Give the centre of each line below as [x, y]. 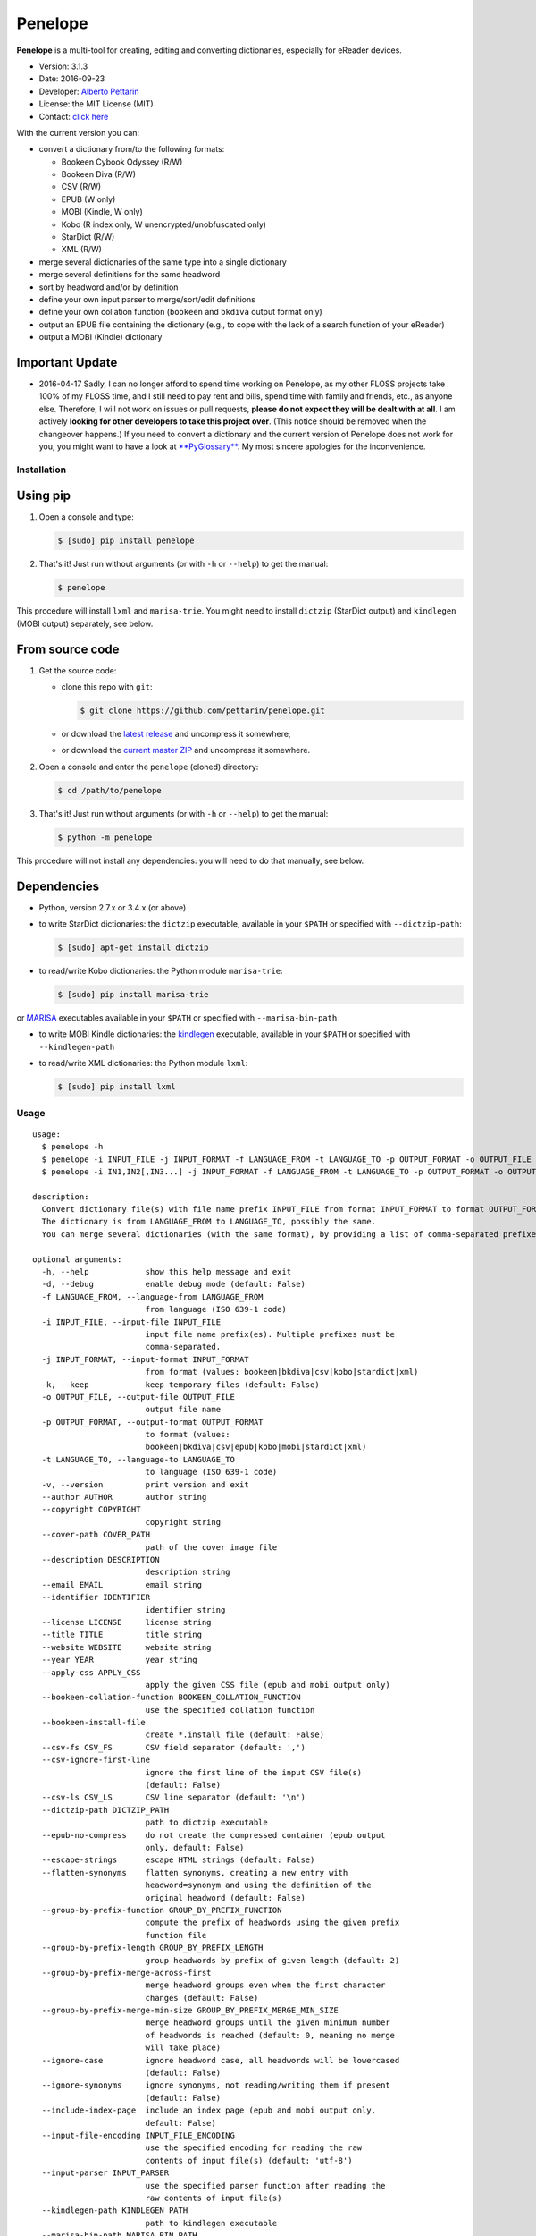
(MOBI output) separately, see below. [85, 623]
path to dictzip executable [206, 1823]
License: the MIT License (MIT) [96, 104]
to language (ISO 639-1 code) [211, 1472]
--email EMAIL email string [122, 1584]
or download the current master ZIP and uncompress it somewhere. [186, 750]
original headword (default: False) [225, 1897]
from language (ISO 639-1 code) [216, 1309]
